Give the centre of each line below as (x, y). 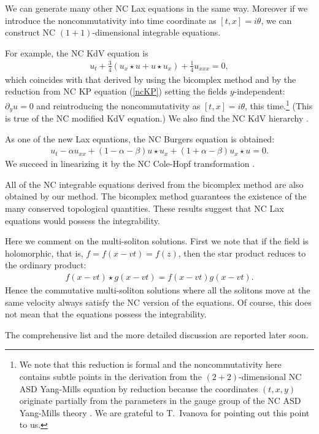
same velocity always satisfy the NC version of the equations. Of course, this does (158, 302)
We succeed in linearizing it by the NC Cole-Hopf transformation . (130, 164)
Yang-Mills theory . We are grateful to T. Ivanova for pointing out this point (164, 412)
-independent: (259, 91)
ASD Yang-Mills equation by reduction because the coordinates (139, 388)
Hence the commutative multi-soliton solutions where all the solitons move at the (158, 290)
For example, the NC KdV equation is (77, 52)
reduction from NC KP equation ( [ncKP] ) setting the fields (116, 91)
